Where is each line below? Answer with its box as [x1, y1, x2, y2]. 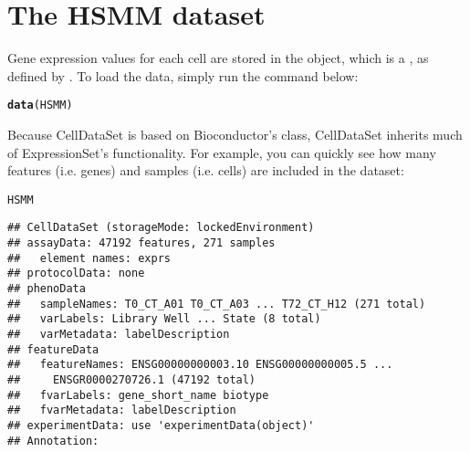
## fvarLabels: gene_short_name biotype [7, 388, 269, 402]
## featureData [7, 342, 99, 356]
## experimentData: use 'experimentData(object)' [7, 418, 315, 432]
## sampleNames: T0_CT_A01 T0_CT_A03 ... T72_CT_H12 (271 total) [7, 297, 426, 310]
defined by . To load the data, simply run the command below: [7, 66, 359, 85]
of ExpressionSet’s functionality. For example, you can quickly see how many [7, 142, 436, 162]
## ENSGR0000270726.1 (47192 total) [7, 373, 256, 386]
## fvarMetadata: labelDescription [7, 404, 236, 417]
